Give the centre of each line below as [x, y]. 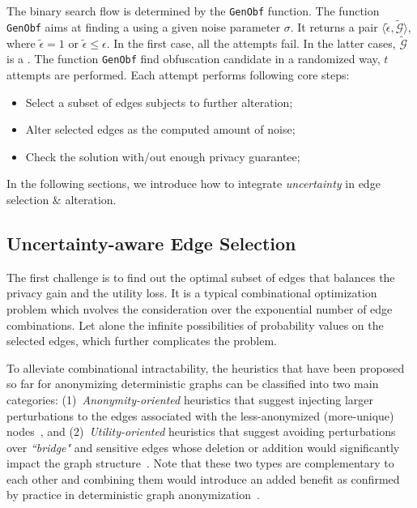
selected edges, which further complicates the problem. [142, 341]
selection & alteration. [62, 199]
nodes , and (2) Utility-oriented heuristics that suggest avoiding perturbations [201, 431]
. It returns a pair [334, 26]
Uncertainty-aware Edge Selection [151, 243]
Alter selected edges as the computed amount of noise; [160, 129]
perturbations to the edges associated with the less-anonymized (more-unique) [200, 415]
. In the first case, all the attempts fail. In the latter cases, [251, 43]
